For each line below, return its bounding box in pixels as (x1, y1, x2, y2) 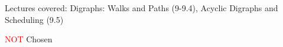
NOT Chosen (5, 33, 53, 45)
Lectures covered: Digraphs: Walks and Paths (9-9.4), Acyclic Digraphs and (5, 2, 278, 14)
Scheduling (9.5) (5, 13, 64, 25)
